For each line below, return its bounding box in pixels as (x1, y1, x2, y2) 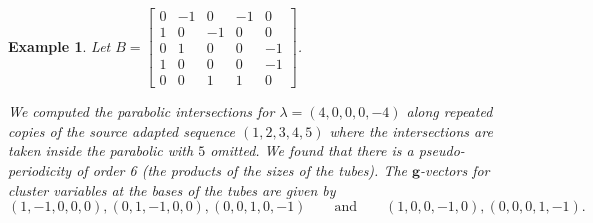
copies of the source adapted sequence (8, 120, 236, 141)
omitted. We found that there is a (210, 140, 414, 161)
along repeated (406, 101, 493, 122)
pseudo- (418, 140, 465, 161)
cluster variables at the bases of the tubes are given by (8, 179, 336, 200)
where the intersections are (329, 120, 493, 141)
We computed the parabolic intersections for (8, 101, 275, 122)
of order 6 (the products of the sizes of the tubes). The (76, 159, 408, 180)
